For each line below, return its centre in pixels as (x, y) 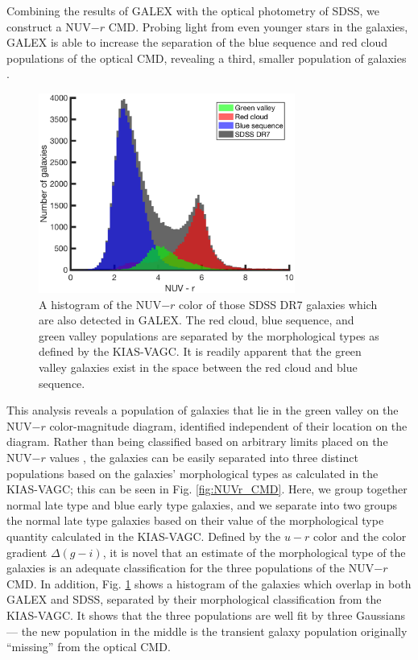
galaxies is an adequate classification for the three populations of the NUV (190, 568)
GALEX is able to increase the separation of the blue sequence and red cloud (197, 42)
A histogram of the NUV (100, 304)
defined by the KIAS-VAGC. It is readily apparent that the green (200, 351)
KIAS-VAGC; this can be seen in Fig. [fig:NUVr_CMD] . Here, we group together (207, 489)
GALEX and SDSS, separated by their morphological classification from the (194, 599)
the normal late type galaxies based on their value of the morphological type (195, 520)
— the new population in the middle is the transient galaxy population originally (207, 631)
